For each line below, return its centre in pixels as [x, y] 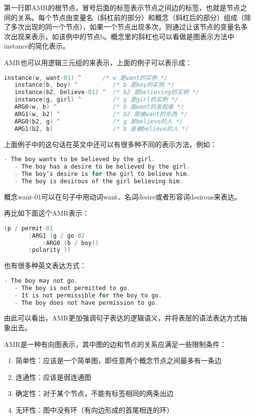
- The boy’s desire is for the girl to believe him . [102, 174]
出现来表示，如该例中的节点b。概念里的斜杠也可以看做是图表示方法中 [122, 36]
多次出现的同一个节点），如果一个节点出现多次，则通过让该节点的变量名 [126, 27]
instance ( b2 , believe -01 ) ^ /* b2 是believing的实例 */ [107, 92]
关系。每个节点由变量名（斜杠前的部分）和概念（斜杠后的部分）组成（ [131, 17]
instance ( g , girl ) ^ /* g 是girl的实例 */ [96, 100]
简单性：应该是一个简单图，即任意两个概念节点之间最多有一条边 [118, 360]
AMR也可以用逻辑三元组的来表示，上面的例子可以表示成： [98, 62]
